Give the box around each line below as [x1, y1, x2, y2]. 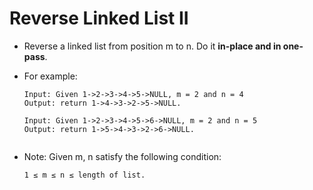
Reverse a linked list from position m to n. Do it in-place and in [23, 40, 282, 52]
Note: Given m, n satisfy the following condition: [23, 150, 222, 162]
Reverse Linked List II [9, 7, 189, 30]
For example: [23, 70, 78, 82]
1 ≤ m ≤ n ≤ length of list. [23, 170, 146, 180]
